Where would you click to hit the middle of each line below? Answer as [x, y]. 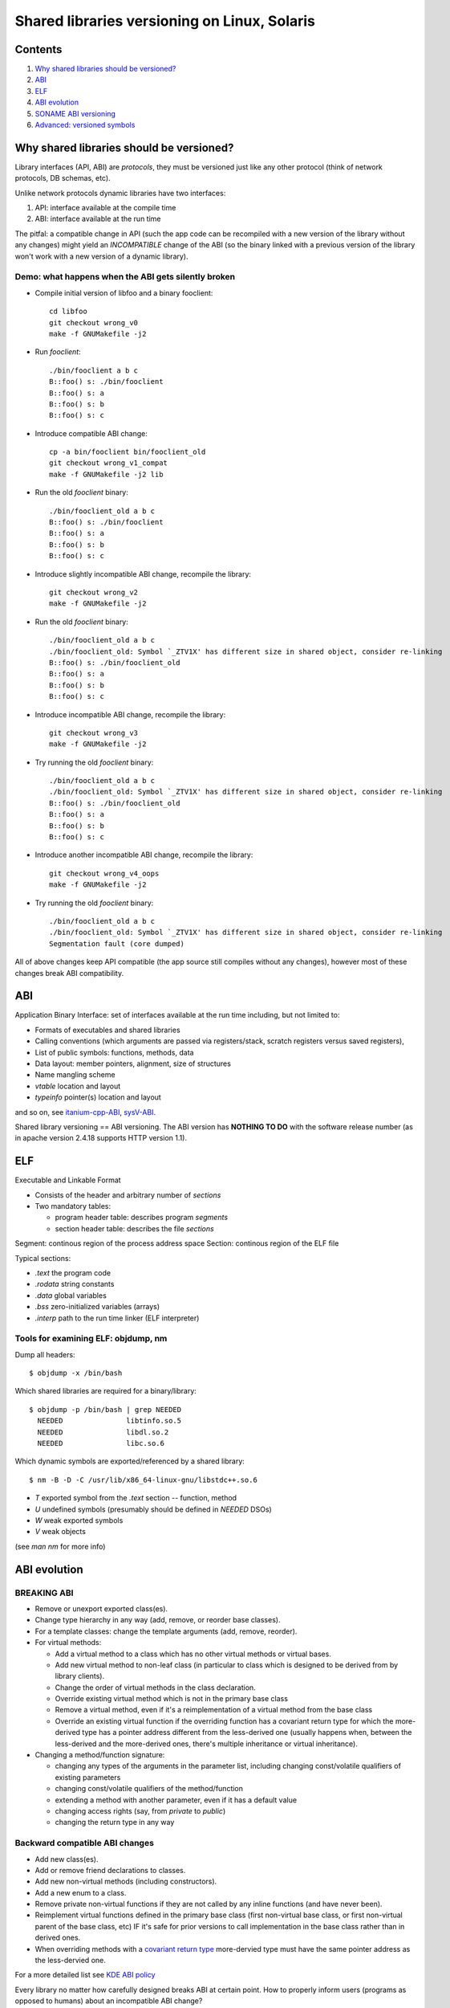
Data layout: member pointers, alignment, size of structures [133, 1063]
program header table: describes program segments [142, 1218]
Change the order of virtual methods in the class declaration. [155, 1688]
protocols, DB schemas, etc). [63, 178]
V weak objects [60, 1532]
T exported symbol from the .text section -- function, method [136, 1498]
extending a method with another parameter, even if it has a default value [176, 1800]
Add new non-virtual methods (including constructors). [126, 1881]
